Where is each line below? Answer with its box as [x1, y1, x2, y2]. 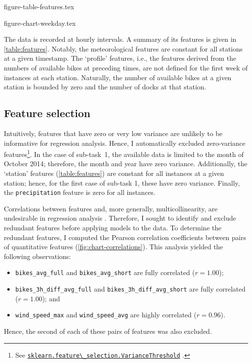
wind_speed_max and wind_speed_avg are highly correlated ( [15, 310, 197, 320]
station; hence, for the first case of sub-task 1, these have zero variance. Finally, [4, 177, 240, 188]
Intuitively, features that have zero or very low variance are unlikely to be [4, 128, 223, 138]
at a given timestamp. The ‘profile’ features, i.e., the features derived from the [4, 53, 236, 63]
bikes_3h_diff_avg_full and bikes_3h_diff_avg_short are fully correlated [15, 284, 246, 294]
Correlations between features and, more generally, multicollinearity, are [4, 203, 218, 213]
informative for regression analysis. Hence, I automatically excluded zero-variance [4, 138, 246, 148]
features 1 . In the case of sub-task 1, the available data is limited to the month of [4, 148, 244, 159]
